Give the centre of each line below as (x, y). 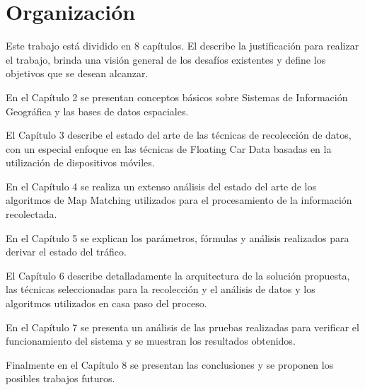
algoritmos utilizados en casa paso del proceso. (106, 303)
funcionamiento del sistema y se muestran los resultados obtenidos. (151, 341)
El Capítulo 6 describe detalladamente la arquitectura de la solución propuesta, (178, 275)
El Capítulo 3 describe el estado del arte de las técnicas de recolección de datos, (179, 135)
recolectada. (31, 214)
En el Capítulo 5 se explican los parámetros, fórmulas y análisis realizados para (178, 237)
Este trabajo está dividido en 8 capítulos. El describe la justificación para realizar (182, 46)
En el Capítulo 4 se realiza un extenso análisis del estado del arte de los (161, 186)
